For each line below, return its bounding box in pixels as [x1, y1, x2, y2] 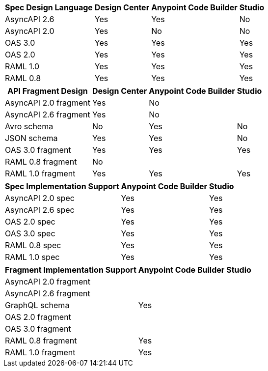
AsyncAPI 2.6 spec [5, 205, 75, 215]
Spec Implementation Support [5, 181, 119, 191]
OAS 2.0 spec [5, 217, 55, 227]
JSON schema [5, 133, 58, 143]
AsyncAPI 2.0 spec [5, 193, 75, 203]
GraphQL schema [5, 300, 70, 310]
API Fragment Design [7, 86, 88, 96]
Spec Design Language [5, 2, 93, 12]
